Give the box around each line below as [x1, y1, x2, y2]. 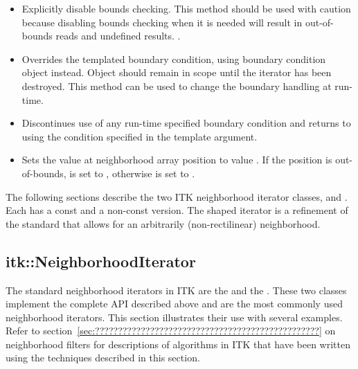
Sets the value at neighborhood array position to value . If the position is [21, 152, 332, 167]
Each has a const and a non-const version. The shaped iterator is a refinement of [6, 203, 348, 217]
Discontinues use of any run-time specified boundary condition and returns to [21, 116, 351, 130]
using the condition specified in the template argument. [21, 129, 258, 143]
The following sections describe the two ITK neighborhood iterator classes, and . [6, 189, 348, 204]
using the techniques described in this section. [6, 350, 200, 365]
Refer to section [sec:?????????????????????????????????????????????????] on [6, 323, 336, 338]
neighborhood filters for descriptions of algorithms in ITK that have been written [6, 336, 350, 351]
